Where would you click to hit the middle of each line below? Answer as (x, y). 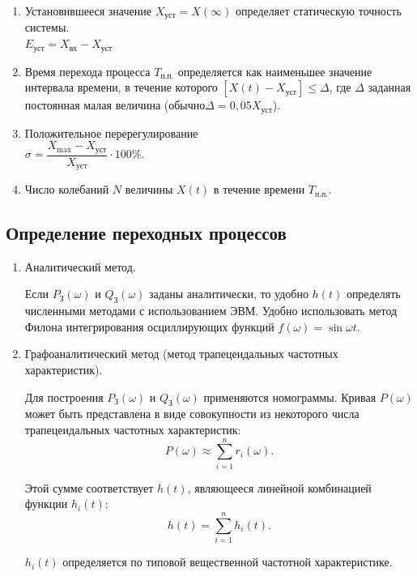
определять (373, 294)
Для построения (64, 397)
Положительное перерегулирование (111, 132)
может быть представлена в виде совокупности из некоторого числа (192, 414)
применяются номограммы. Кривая (290, 397)
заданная (389, 87)
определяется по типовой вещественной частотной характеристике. (228, 562)
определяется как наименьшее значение (275, 71)
